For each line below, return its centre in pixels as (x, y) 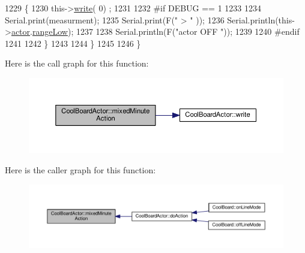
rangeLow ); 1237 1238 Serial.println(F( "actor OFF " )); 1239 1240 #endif (166, 31)
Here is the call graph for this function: (77, 63)
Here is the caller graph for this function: (80, 170)
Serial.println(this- (261, 19)
